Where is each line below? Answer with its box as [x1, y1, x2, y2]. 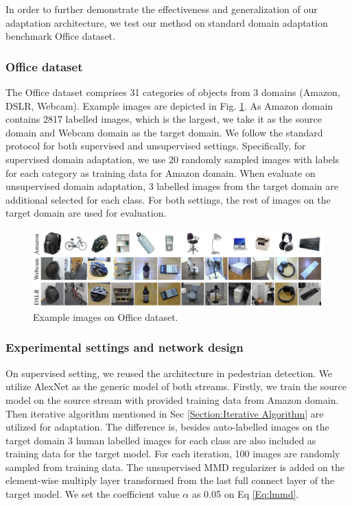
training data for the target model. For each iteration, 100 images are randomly [5, 446, 340, 461]
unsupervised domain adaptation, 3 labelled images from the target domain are [5, 179, 338, 193]
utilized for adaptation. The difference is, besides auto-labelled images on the [5, 420, 329, 434]
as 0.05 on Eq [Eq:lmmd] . [191, 487, 299, 501]
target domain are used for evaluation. [5, 206, 167, 220]
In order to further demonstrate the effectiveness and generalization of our [5, 2, 318, 16]
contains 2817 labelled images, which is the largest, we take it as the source [5, 112, 322, 126]
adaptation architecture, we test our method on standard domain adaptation [5, 15, 328, 29]
